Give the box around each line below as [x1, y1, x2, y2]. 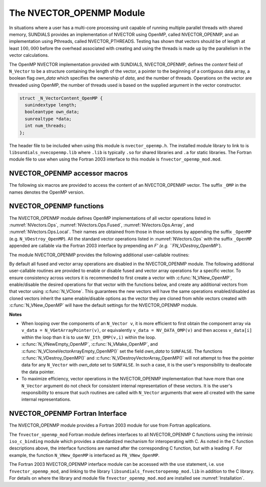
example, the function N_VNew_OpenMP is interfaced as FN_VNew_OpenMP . [9, 452, 160, 458]
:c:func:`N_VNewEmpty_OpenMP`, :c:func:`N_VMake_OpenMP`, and [21, 341, 158, 347]
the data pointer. [21, 368, 55, 375]
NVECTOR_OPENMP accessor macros [9, 169, 128, 178]
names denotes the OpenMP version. [9, 189, 85, 195]
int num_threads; [25, 123, 66, 128]
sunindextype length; [25, 102, 77, 108]
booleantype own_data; [25, 109, 80, 115]
